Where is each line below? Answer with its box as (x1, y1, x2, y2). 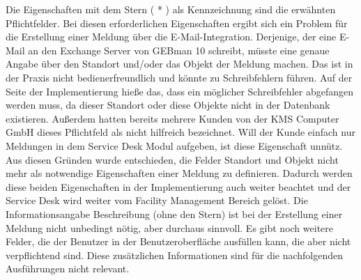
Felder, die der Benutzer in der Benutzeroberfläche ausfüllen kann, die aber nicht (6, 234, 351, 249)
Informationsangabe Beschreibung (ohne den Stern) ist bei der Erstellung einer (6, 206, 343, 221)
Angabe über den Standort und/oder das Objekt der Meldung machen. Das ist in (6, 56, 353, 71)
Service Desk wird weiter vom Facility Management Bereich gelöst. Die (6, 193, 308, 208)
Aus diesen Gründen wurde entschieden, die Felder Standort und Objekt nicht (6, 152, 339, 166)
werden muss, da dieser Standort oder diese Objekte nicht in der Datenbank (6, 98, 330, 112)
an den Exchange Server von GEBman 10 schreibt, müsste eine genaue (28, 42, 330, 57)
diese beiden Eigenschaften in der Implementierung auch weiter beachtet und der (6, 179, 351, 194)
